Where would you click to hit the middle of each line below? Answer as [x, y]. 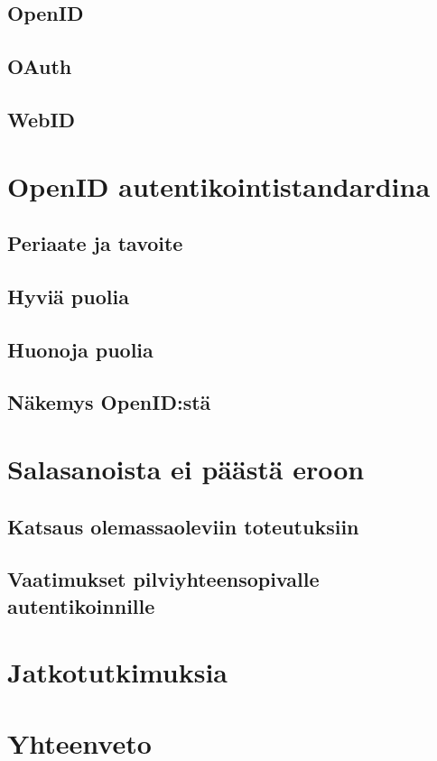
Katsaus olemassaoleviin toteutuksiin [183, 526]
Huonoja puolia [80, 349]
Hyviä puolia [68, 296]
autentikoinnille [81, 605]
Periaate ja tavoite [95, 243]
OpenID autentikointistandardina [219, 186]
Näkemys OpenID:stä [109, 402]
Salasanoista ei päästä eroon [186, 469]
